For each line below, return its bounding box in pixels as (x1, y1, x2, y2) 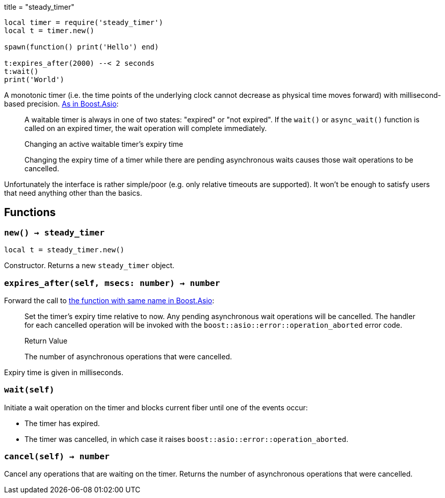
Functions (4, 206, 56, 219)
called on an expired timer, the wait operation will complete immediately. (24, 124, 267, 133)
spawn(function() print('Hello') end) (4, 43, 159, 51)
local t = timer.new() (4, 27, 95, 35)
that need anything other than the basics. (4, 189, 142, 197)
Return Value (24, 336, 68, 345)
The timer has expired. (24, 418, 100, 428)
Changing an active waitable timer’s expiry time (24, 140, 184, 148)
